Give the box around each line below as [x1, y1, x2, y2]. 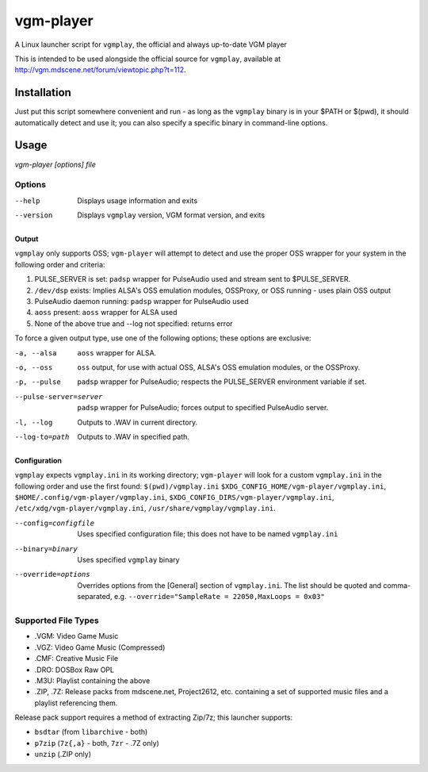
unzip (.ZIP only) [34, 750, 91, 759]
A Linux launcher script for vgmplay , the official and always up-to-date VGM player [14, 40, 287, 49]
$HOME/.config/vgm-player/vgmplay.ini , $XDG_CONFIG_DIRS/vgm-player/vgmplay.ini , [14, 493, 334, 502]
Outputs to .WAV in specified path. [77, 432, 190, 441]
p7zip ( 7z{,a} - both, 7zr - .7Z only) [34, 738, 160, 747]
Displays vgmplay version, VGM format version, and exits [77, 210, 266, 220]
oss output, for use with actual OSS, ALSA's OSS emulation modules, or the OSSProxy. [77, 362, 361, 372]
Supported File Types [14, 615, 99, 626]
